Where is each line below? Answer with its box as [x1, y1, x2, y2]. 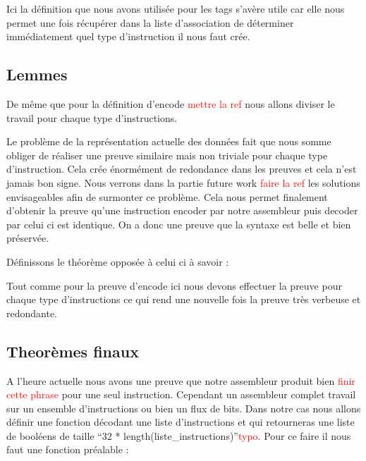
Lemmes [6, 63, 68, 85]
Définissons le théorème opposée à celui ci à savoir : [6, 254, 229, 269]
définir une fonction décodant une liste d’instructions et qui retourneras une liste [6, 414, 355, 429]
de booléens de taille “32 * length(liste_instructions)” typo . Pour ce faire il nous [6, 428, 351, 443]
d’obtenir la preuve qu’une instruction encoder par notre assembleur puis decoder [6, 203, 358, 218]
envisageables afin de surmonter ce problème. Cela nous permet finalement [6, 189, 328, 204]
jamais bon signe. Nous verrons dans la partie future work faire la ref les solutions [6, 175, 360, 190]
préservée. [6, 230, 49, 245]
